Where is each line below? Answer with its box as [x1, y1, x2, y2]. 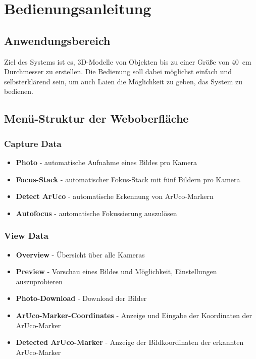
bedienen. [4, 86, 33, 96]
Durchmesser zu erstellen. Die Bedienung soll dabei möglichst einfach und [4, 66, 232, 77]
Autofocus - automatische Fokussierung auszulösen [16, 208, 177, 218]
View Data [4, 229, 48, 242]
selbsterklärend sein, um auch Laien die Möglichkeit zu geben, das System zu [4, 76, 242, 86]
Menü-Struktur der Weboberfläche [4, 111, 189, 126]
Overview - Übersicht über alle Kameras [16, 249, 145, 260]
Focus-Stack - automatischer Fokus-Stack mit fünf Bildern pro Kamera [16, 174, 240, 184]
